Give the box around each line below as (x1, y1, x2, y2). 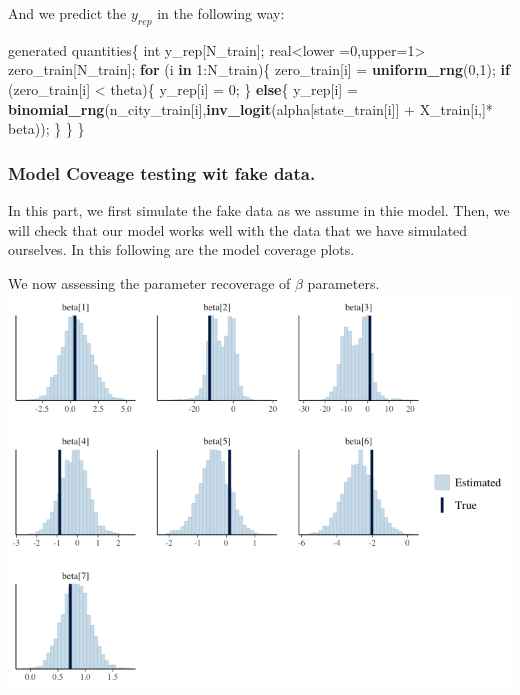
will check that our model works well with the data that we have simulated (8, 219, 468, 240)
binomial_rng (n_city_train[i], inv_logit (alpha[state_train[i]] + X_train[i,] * (8, 98, 493, 119)
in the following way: (157, 3, 285, 23)
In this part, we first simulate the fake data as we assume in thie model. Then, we (8, 199, 510, 220)
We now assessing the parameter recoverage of (8, 272, 291, 293)
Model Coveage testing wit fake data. (8, 160, 316, 185)
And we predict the (8, 3, 127, 23)
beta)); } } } (8, 118, 85, 139)
